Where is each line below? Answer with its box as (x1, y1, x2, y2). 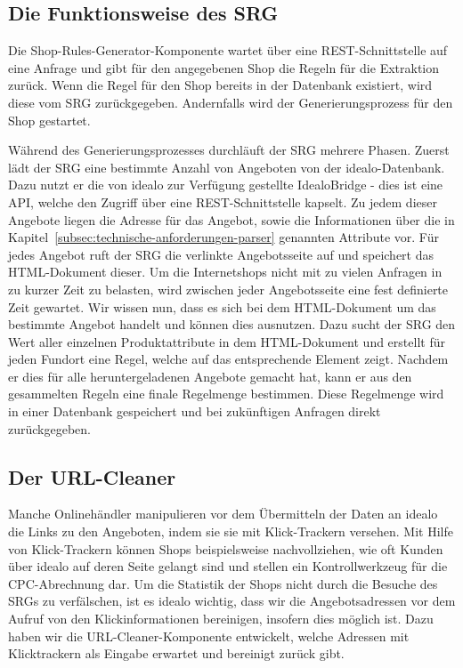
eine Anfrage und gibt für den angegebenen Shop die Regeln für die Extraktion (8, 58, 440, 76)
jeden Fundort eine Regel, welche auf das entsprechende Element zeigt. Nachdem (8, 350, 449, 368)
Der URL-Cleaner (8, 463, 176, 490)
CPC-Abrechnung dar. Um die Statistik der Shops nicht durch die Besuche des (8, 574, 438, 592)
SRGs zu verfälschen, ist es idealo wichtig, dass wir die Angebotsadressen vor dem (8, 592, 456, 610)
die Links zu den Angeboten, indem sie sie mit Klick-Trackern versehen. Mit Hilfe (8, 522, 453, 541)
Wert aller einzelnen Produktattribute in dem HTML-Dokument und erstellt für (8, 332, 445, 350)
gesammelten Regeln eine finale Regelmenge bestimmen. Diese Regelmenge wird (8, 384, 444, 403)
